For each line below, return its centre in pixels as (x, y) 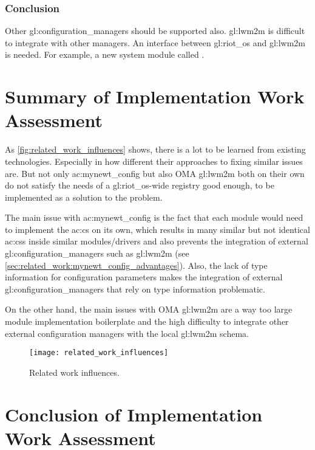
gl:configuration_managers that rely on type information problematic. (135, 289)
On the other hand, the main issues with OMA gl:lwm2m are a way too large (149, 309)
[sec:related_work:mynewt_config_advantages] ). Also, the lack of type (136, 265)
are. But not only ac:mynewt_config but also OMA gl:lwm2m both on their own (155, 173)
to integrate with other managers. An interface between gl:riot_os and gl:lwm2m (155, 42)
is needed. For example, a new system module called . (105, 54)
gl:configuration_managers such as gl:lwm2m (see (97, 253)
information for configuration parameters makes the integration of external (144, 277)
